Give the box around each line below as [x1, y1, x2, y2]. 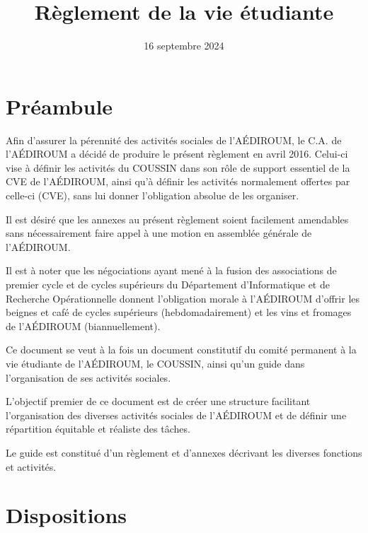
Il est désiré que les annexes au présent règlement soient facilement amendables [6, 211, 349, 226]
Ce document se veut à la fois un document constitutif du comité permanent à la [6, 342, 357, 357]
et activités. [6, 459, 57, 474]
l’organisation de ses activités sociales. [6, 370, 171, 385]
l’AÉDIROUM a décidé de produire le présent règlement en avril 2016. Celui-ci [6, 146, 348, 161]
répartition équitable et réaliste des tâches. [6, 421, 190, 436]
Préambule [6, 91, 113, 120]
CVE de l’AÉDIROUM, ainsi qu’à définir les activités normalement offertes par [6, 174, 350, 189]
